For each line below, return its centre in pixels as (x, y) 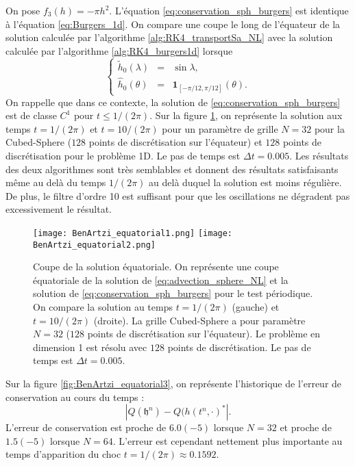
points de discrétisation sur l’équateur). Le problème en (204, 334)
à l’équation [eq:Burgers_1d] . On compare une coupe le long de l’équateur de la (173, 24)
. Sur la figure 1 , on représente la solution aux (246, 115)
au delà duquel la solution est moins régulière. (245, 182)
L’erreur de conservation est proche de (86, 427)
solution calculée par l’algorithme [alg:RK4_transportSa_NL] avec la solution (169, 37)
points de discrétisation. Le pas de (239, 347)
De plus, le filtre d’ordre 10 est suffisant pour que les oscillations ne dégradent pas (178, 195)
